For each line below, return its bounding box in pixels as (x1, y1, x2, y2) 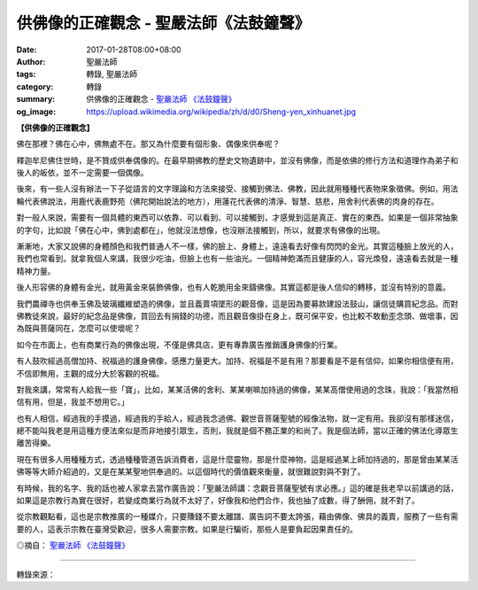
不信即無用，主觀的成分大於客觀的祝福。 (16, 368, 164, 378)
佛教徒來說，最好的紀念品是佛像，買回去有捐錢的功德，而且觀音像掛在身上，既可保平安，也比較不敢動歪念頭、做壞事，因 (16, 310, 459, 321)
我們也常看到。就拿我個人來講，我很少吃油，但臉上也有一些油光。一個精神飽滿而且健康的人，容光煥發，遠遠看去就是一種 (16, 253, 459, 264)
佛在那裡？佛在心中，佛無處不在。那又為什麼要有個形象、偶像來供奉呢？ (16, 138, 281, 150)
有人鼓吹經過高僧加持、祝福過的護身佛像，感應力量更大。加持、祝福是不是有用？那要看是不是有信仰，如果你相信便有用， (16, 355, 459, 367)
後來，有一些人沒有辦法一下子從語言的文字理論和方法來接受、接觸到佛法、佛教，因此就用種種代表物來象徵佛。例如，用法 (16, 183, 459, 194)
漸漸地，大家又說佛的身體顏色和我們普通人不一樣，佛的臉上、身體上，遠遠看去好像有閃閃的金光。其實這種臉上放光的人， (16, 241, 459, 252)
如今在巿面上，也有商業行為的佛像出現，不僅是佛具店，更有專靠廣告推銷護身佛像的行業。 (16, 339, 343, 350)
